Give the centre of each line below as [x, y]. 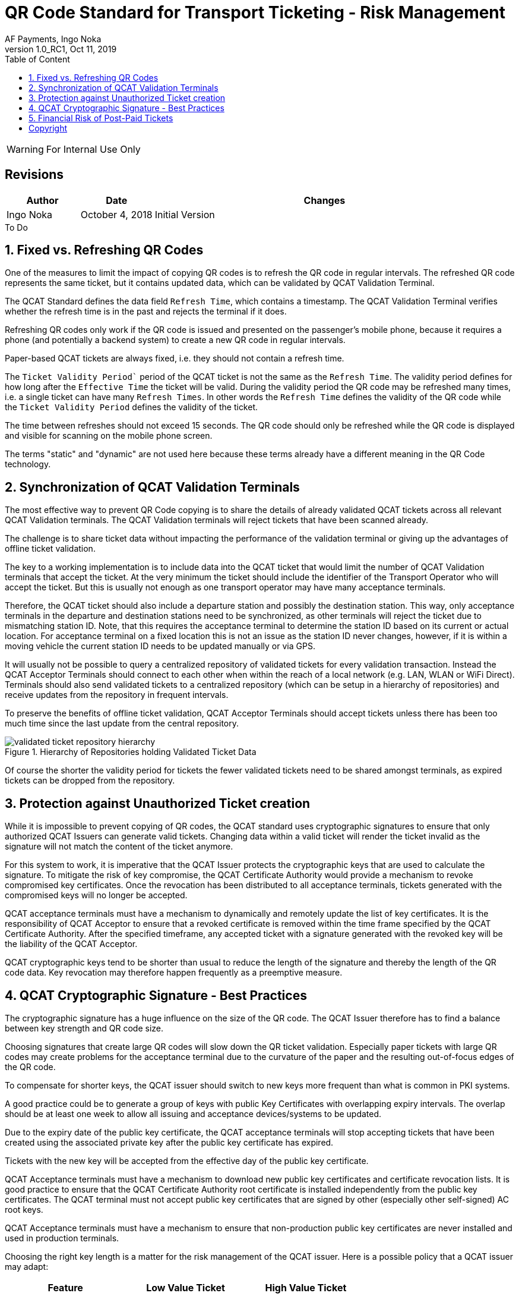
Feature [65, 1287]
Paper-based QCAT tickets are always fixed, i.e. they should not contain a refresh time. [175, 358]
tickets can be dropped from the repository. [90, 781]
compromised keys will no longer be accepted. [96, 895]
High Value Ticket [306, 1287]
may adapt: [27, 1266]
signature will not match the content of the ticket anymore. [119, 847]
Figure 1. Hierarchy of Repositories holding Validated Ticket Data [131, 752]
